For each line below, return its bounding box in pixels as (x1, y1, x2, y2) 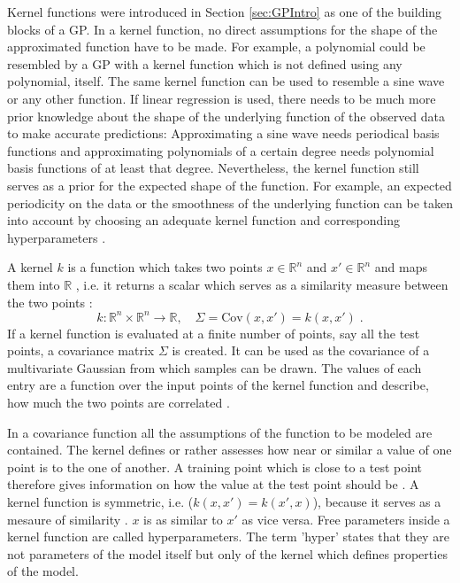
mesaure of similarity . (7, 509, 128, 528)
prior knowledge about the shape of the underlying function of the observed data (7, 106, 446, 125)
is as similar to (143, 509, 223, 528)
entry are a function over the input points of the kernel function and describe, (7, 376, 429, 394)
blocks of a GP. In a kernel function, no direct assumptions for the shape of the (7, 19, 438, 38)
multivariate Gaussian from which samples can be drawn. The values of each (7, 358, 422, 377)
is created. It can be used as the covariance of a (172, 341, 430, 360)
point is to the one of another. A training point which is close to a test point (7, 457, 422, 476)
